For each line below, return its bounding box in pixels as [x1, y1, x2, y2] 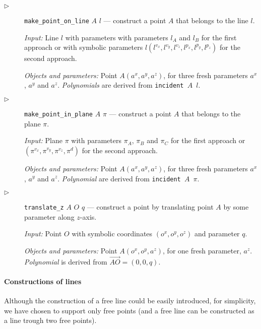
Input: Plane [24, 135, 62, 146]
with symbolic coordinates [72, 228, 153, 239]
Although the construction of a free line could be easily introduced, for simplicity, [4, 295, 256, 306]
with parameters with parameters [65, 32, 168, 42]
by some [223, 202, 249, 212]
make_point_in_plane [24, 111, 93, 118]
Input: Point [24, 228, 62, 239]
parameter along [24, 211, 75, 222]
